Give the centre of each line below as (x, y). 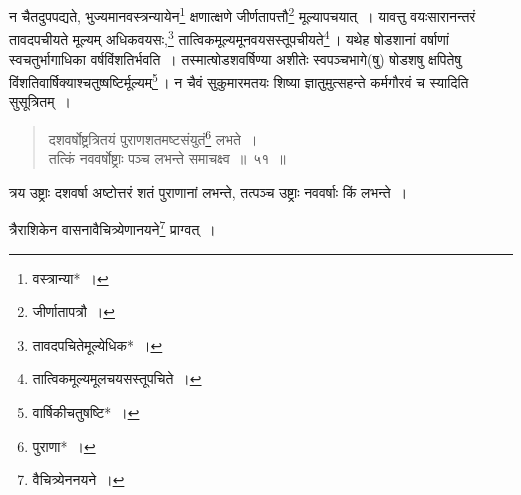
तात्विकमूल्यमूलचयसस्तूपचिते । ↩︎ (117, 378)
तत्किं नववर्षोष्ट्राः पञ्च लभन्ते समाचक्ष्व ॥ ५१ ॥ (167, 158)
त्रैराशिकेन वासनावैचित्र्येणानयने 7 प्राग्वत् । (112, 228)
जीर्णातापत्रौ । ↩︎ (73, 311)
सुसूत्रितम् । (40, 101)
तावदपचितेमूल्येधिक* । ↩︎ (97, 344)
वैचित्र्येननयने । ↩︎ (78, 479)
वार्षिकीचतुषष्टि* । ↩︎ (86, 412)
